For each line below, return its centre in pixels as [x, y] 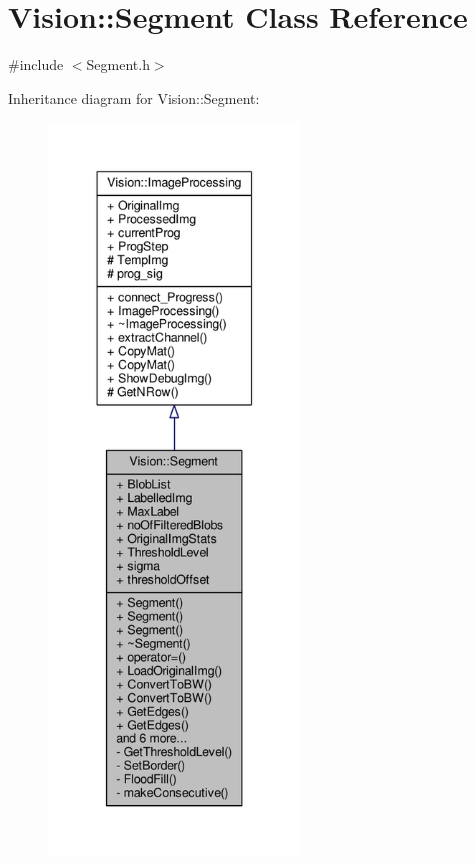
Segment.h [118, 64]
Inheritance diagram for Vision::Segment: [134, 97]
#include [36, 64]
